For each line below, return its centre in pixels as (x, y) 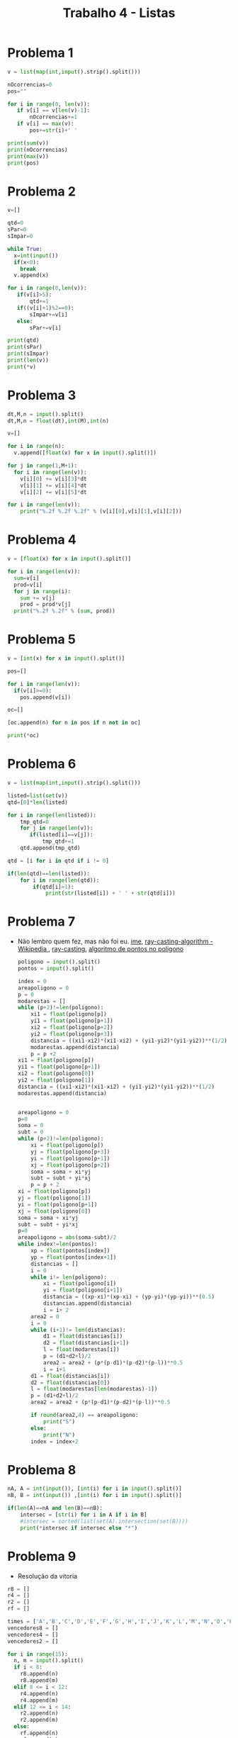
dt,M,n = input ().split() (45, 414)
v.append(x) (32, 275)
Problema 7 (41, 922)
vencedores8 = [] (33, 1628)
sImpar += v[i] (49, 314)
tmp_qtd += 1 (58, 841)
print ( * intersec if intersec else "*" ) (79, 1528)
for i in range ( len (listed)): (52, 815)
